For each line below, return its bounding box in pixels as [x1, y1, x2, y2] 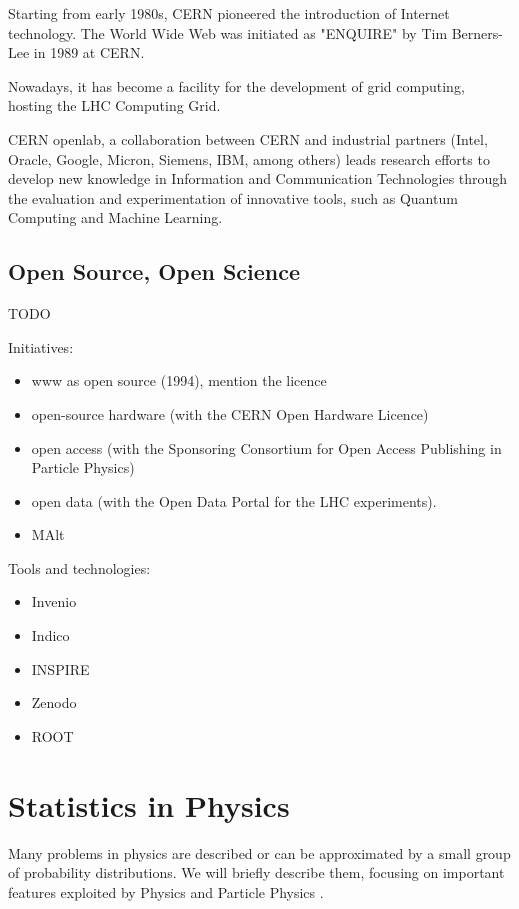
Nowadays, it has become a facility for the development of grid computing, [8, 75, 465, 96]
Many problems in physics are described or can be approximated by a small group [8, 842, 511, 863]
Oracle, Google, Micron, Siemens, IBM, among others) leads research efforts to [8, 148, 490, 169]
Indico [31, 625, 70, 646]
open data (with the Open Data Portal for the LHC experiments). [31, 490, 437, 511]
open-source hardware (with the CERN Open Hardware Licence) [31, 403, 429, 424]
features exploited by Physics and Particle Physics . [8, 881, 324, 902]
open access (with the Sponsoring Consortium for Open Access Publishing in [31, 437, 502, 458]
